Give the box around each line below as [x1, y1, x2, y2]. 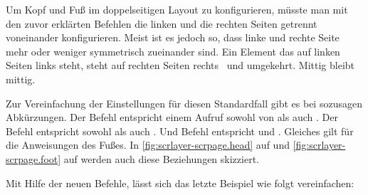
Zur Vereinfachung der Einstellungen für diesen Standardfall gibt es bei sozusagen [6, 95, 362, 110]
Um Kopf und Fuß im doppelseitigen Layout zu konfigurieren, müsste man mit [6, 2, 348, 16]
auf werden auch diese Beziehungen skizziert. [63, 151, 259, 166]
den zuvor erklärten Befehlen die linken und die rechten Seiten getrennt [6, 16, 317, 31]
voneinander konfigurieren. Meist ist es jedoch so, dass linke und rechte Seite [6, 30, 340, 45]
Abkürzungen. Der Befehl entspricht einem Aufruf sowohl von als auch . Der [6, 110, 338, 125]
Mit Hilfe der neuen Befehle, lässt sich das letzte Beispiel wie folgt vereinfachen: [6, 175, 354, 190]
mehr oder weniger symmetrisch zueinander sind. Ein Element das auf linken [6, 43, 340, 58]
